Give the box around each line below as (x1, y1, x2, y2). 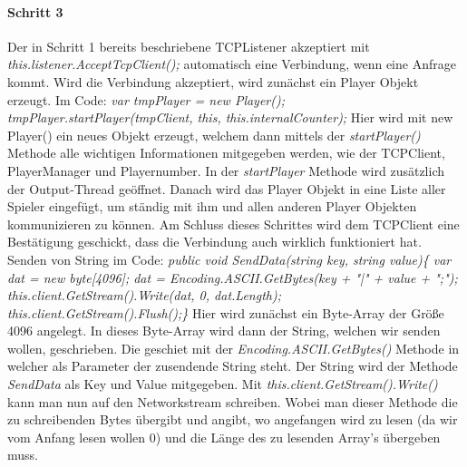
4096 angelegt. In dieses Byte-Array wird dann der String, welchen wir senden (7, 321, 441, 340)
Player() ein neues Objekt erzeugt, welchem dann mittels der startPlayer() (7, 125, 421, 144)
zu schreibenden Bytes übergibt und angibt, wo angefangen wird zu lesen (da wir (7, 410, 458, 429)
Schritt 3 (7, 2, 63, 21)
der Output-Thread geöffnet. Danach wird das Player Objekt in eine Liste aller (7, 179, 446, 198)
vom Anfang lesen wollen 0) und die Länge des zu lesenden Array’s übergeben (7, 427, 441, 446)
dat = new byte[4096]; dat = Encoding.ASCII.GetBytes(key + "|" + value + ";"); (7, 268, 458, 287)
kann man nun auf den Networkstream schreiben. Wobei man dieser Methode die (7, 392, 458, 411)
